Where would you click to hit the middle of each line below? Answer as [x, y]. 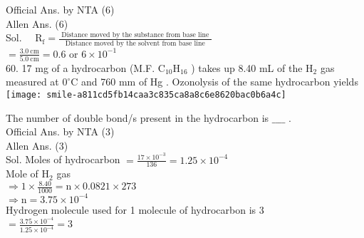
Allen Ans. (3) [37, 145]
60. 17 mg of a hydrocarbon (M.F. [80, 67]
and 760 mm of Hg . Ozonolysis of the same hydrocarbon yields [220, 82]
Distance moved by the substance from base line [135, 35]
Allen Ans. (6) [37, 23]
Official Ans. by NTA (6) [60, 9]
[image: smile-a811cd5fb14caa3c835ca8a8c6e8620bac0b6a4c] [146, 95]
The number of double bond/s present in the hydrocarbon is [137, 117]
